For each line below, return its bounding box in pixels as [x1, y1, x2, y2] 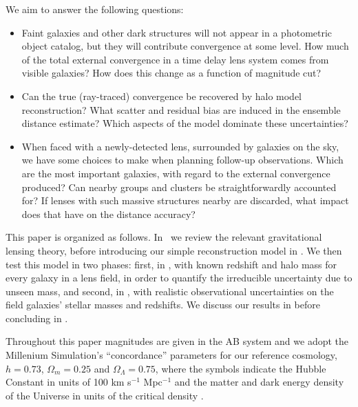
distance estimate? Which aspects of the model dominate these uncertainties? [21, 116, 348, 130]
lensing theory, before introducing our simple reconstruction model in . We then [6, 243, 342, 257]
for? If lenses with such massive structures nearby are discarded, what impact [21, 193, 349, 208]
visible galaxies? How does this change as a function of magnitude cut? [21, 66, 322, 80]
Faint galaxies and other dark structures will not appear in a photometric [21, 25, 333, 39]
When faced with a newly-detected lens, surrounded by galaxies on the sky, [21, 139, 339, 153]
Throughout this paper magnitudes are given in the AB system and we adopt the [6, 334, 349, 348]
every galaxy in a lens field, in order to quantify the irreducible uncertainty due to [6, 270, 352, 285]
